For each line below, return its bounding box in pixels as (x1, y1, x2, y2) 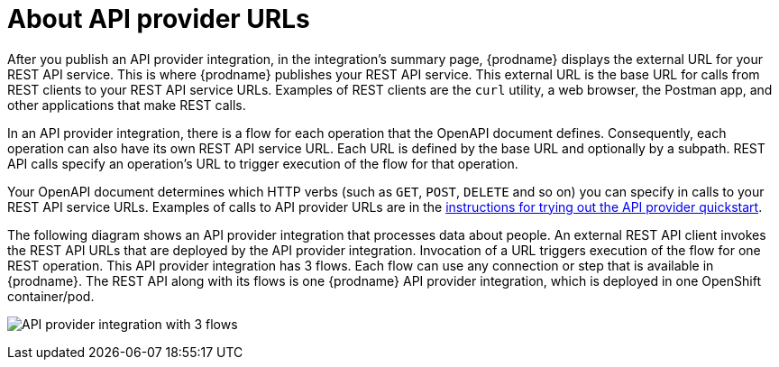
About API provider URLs (7, 4, 310, 34)
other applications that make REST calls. (7, 96, 246, 113)
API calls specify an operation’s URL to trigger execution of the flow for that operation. (7, 155, 518, 171)
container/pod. (7, 288, 95, 304)
